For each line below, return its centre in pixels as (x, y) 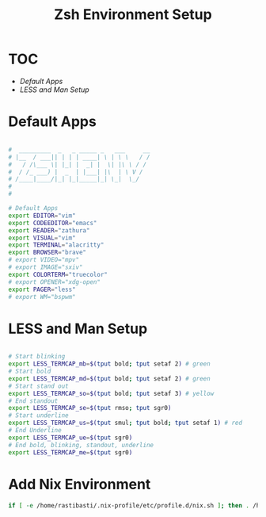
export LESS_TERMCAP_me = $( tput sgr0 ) (70, 452)
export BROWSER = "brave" (47, 253)
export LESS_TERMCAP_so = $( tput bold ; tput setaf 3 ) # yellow (111, 393)
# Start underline (38, 416)
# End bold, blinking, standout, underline (81, 445)
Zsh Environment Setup (133, 15)
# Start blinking (37, 357)
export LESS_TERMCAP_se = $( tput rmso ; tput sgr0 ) (90, 408)
